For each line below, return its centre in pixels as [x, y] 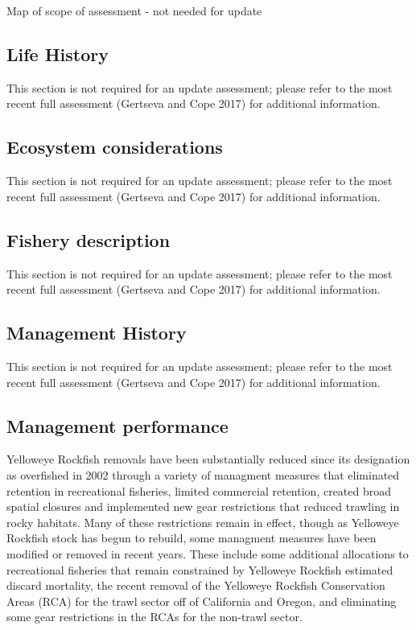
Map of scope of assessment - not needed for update [134, 10]
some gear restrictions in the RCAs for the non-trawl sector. [154, 617]
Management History [97, 333]
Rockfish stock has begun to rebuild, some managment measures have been [192, 538]
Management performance [117, 425]
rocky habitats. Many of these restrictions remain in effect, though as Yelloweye [203, 522]
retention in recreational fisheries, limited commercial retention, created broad [199, 490]
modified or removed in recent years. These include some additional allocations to [208, 553]
